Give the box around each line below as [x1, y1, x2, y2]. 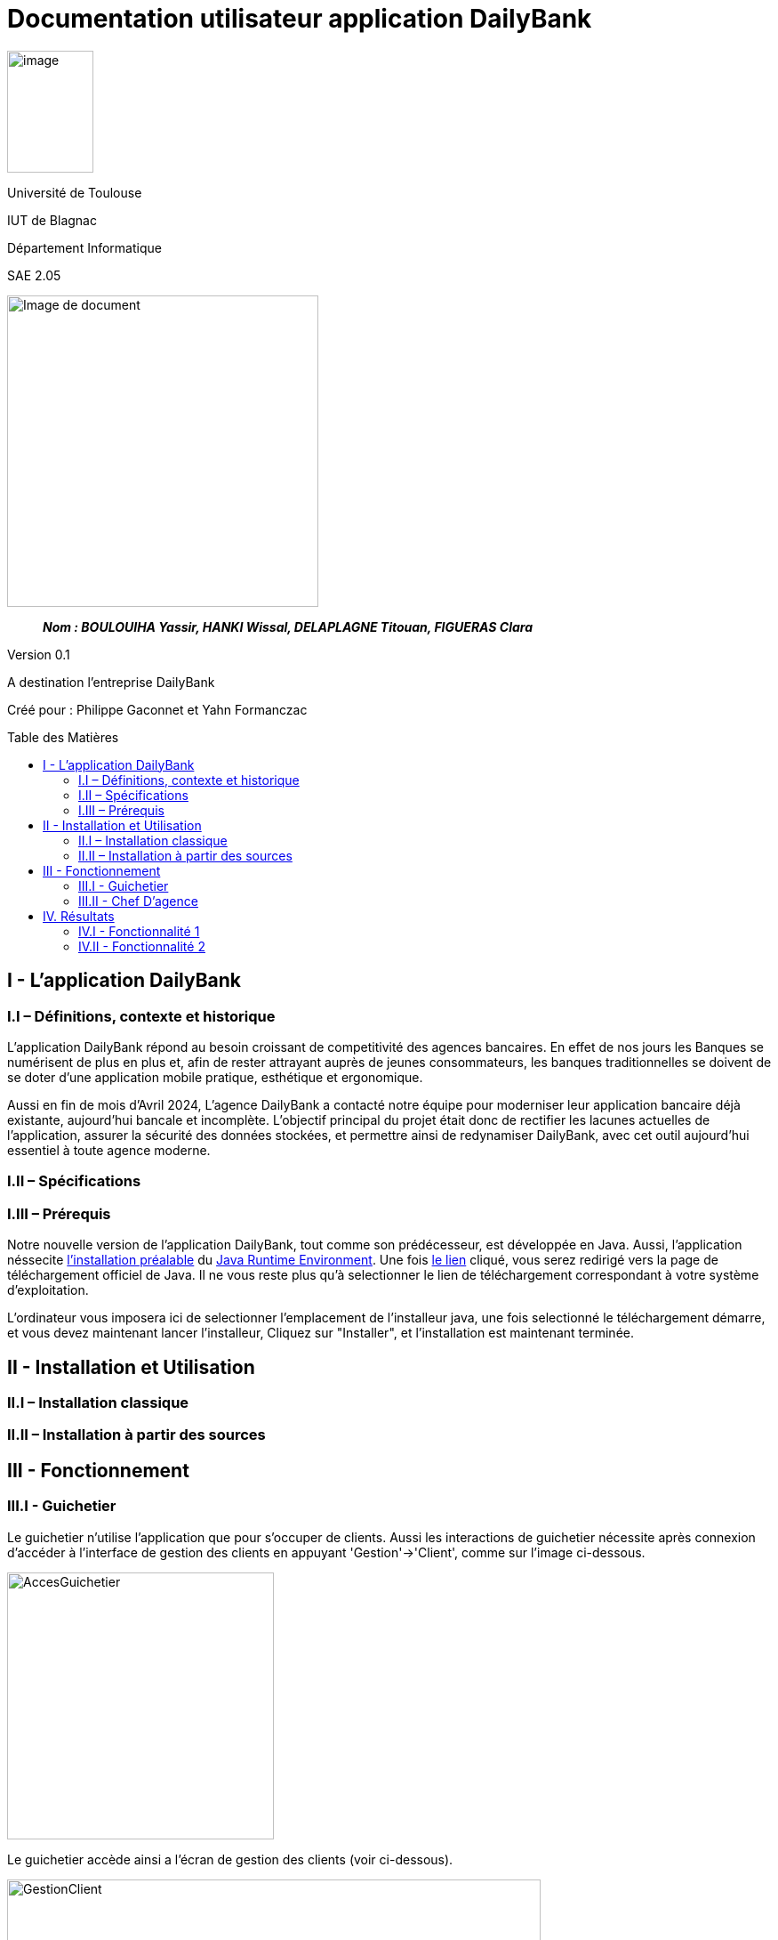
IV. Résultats [43, 908, 115, 924]
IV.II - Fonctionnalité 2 [78, 938, 205, 954]
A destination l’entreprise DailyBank [7, 674, 215, 690]
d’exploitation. [7, 1282, 89, 1298]
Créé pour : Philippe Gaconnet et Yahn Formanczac [7, 701, 308, 717]
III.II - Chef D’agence [78, 893, 198, 909]
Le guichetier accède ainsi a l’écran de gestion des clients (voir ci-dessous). [7, 1851, 453, 1867]
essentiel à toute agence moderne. [7, 1142, 211, 1158]
